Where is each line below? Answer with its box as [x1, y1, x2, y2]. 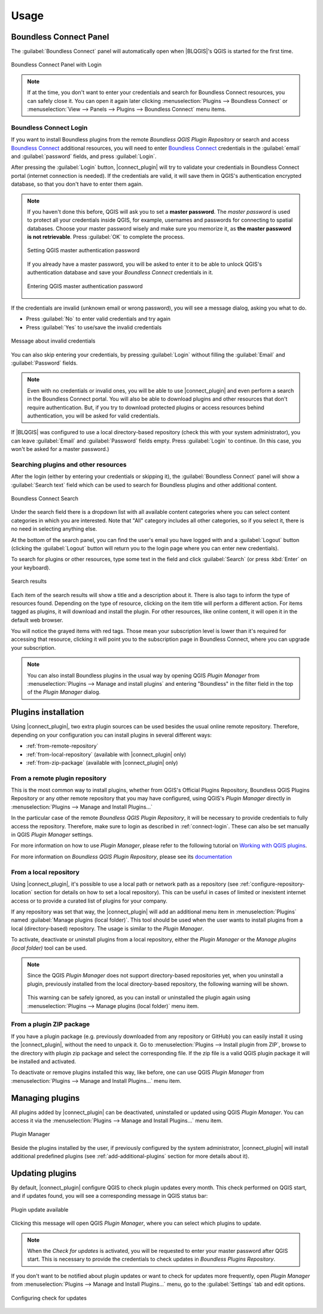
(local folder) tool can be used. [11, 944, 87, 952]
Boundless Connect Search [11, 495, 79, 502]
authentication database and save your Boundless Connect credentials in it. [27, 269, 214, 276]
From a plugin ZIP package [11, 1020, 90, 1028]
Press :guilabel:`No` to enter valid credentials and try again [26, 315, 170, 323]
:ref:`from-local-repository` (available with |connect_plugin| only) [26, 750, 187, 758]
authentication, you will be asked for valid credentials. [27, 412, 160, 419]
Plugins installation [11, 707, 84, 717]
